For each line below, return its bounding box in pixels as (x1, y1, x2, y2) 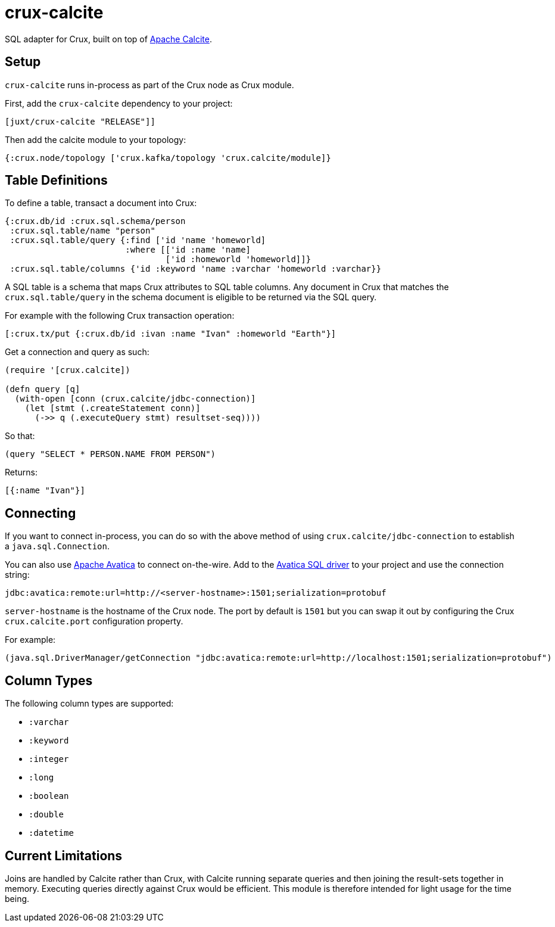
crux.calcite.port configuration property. (5, 616, 183, 627)
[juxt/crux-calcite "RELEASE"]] (5, 116, 155, 126)
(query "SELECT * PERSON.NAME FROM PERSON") (5, 449, 216, 459)
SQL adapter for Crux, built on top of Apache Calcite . (5, 33, 212, 44)
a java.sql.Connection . (5, 541, 110, 552)
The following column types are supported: (5, 698, 174, 709)
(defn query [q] (5, 384, 80, 394)
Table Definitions (5, 173, 108, 188)
